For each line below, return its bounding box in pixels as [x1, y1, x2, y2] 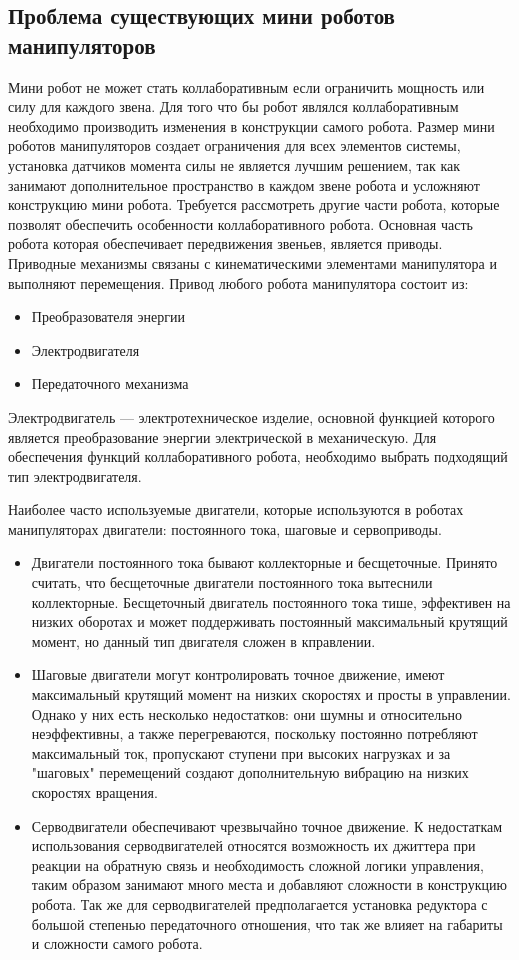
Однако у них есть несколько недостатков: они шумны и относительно [31, 703, 463, 724]
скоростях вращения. [31, 782, 158, 802]
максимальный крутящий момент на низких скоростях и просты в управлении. [31, 684, 511, 705]
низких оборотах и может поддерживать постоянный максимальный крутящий [31, 611, 508, 632]
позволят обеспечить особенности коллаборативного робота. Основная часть [8, 213, 473, 234]
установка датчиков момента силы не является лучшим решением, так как [8, 154, 461, 175]
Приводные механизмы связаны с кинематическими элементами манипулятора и [8, 252, 497, 273]
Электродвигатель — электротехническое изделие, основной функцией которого [8, 406, 495, 427]
